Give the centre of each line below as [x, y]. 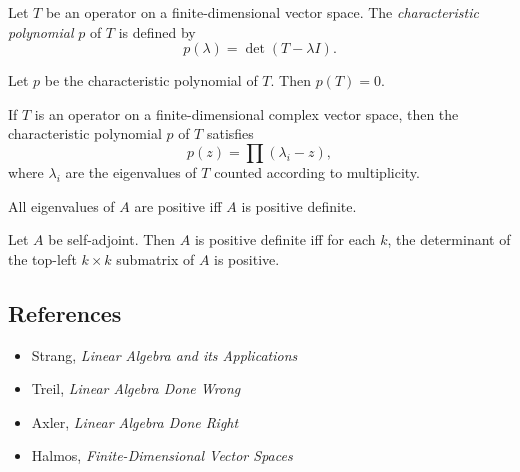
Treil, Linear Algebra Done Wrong [136, 388]
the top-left [42, 258]
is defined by [157, 31]
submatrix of [155, 258]
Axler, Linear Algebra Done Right [135, 421]
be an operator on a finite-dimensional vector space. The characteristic [262, 12]
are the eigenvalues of [131, 171]
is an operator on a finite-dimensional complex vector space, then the [246, 113]
